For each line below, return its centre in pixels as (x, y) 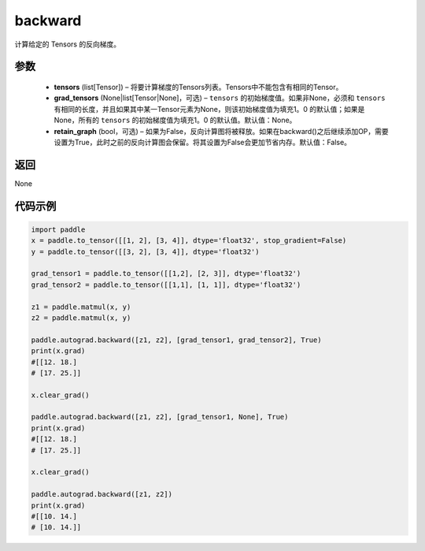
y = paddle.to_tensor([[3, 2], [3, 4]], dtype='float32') (145, 251)
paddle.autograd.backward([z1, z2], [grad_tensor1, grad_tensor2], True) (176, 340)
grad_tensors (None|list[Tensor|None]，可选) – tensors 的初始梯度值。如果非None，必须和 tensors (220, 98)
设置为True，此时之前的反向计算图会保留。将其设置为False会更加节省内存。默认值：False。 (203, 142)
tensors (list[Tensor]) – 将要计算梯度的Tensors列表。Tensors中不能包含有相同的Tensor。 (198, 87)
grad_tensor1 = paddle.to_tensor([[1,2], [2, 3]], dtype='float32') (166, 274)
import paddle (58, 229)
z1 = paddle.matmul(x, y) (81, 307)
